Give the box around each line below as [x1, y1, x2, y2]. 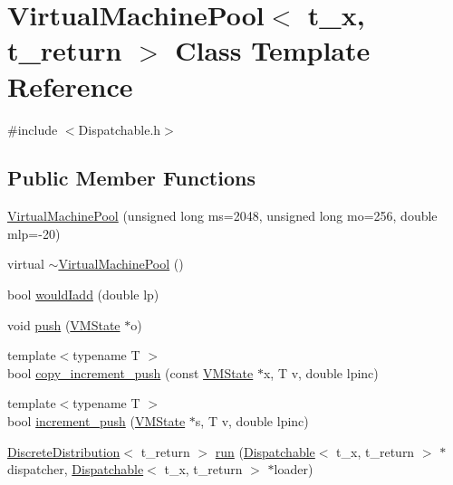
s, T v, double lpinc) [195, 412, 309, 431]
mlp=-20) [7, 223, 61, 242]
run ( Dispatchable [215, 442, 315, 461]
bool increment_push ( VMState [7, 412, 186, 431]
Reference [7, 67, 133, 104]
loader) [274, 460, 313, 479]
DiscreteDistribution [7, 442, 120, 461]
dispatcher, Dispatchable [7, 460, 144, 479]
